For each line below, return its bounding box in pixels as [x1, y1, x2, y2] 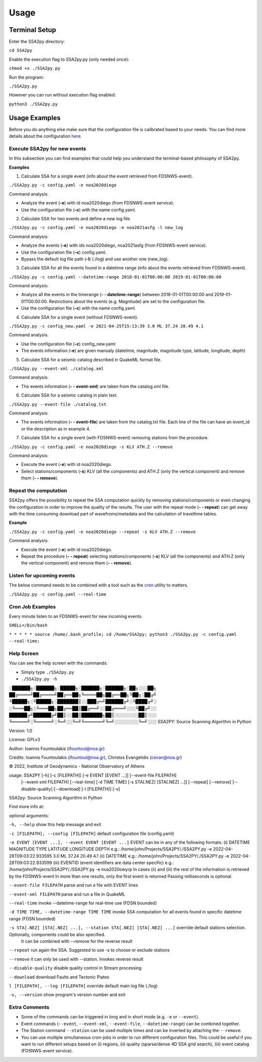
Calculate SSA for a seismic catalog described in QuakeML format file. [21, 357, 162, 363]
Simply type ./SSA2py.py [21, 669, 75, 675]
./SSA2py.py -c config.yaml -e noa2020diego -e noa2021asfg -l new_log [9, 225, 183, 231]
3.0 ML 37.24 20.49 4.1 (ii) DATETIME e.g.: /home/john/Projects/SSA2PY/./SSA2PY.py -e [53, 853, 229, 859]
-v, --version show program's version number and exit [9, 992, 126, 997]
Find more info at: [9, 804, 45, 810]
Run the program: [9, 74, 44, 80]
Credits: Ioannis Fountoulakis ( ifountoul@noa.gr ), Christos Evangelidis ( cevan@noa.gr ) [9, 755, 182, 761]
